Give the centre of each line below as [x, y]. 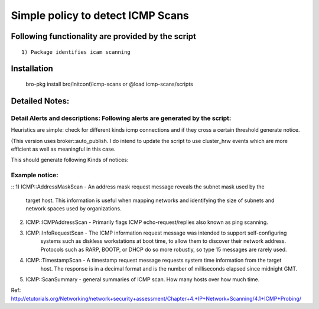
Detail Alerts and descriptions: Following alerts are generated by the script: [121, 118]
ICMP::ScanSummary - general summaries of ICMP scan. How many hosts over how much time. [143, 279]
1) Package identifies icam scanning [76, 52]
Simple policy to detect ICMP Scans [100, 15]
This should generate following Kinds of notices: [70, 160]
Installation [32, 69]
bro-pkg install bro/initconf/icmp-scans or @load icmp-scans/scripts [109, 84]
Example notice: [35, 175]
